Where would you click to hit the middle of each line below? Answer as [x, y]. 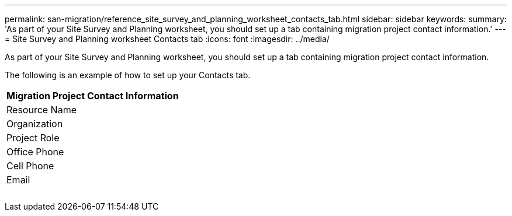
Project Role [33, 138]
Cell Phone [30, 166]
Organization [35, 124]
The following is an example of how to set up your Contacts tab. [128, 75]
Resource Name [41, 110]
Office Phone [35, 152]
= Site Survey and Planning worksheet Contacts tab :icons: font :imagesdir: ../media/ [167, 39]
